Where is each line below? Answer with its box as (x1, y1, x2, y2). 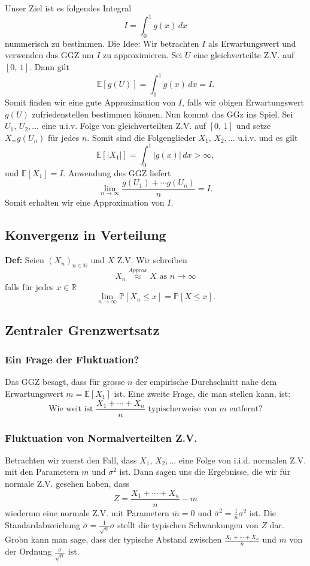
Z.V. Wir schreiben (117, 254, 187, 266)
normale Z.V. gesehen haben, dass (5, 477, 129, 490)
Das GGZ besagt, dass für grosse (5, 375, 125, 388)
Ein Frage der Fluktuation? (5, 352, 139, 367)
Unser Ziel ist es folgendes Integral (5, 2, 132, 14)
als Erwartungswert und (208, 37, 296, 49)
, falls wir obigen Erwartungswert (182, 95, 304, 108)
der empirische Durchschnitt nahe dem (135, 375, 277, 388)
